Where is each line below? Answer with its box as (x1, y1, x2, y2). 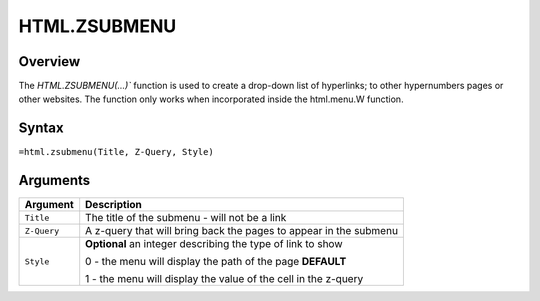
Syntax (18, 120, 64, 137)
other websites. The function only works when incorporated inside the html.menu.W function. (18, 93, 404, 105)
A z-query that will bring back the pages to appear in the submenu (85, 224, 399, 238)
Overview (18, 53, 81, 70)
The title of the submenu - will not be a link (85, 211, 287, 225)
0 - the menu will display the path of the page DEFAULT (85, 255, 347, 269)
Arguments (18, 172, 91, 189)
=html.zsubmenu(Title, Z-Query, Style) (18, 146, 214, 158)
